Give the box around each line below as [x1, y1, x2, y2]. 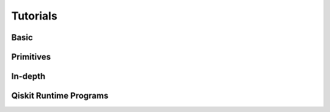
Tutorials [11, 9, 57, 23]
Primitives [11, 52, 51, 62]
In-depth [11, 71, 46, 82]
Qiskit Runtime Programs [11, 91, 109, 101]
